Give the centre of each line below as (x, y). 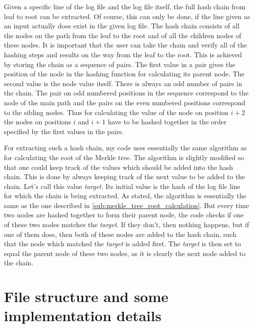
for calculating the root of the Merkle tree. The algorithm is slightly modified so (124, 157)
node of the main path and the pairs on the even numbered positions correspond (125, 102)
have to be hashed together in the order (167, 122)
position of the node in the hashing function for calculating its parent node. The (124, 74)
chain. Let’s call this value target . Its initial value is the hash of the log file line (122, 186)
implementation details (83, 316)
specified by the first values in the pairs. (64, 131)
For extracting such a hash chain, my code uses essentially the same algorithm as (126, 148)
